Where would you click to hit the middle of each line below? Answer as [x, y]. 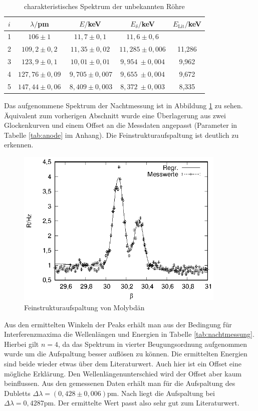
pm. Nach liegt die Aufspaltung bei [161, 393]
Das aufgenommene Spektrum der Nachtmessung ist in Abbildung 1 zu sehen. [123, 105]
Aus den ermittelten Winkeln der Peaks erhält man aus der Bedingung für [118, 324]
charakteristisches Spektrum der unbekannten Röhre [104, 6]
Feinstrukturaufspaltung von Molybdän [84, 307]
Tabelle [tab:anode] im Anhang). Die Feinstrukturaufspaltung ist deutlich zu [121, 135]
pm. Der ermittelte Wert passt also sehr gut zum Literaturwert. [142, 403]
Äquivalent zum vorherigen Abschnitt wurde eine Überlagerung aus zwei [115, 115]
